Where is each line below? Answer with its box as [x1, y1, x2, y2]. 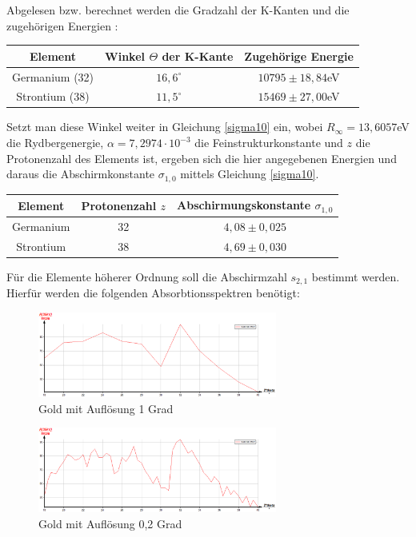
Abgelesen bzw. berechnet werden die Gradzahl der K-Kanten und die [6, 2, 350, 18]
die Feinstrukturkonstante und [194, 134, 343, 151]
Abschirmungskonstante [177, 197, 311, 213]
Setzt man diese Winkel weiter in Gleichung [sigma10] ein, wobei [6, 118, 323, 135]
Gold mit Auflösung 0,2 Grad [38, 515, 182, 531]
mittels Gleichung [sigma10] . [180, 165, 319, 182]
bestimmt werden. [311, 268, 400, 284]
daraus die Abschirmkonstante [6, 165, 155, 182]
